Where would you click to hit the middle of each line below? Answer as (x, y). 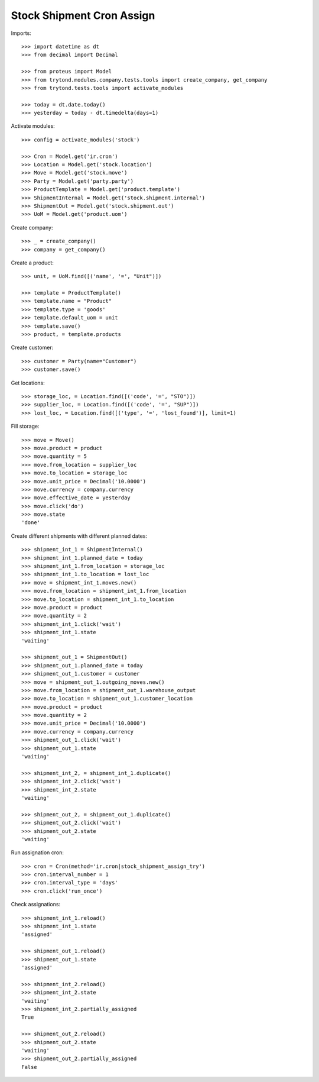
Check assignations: (36, 905)
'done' (31, 523)
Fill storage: (25, 427)
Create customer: (32, 348)
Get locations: (28, 383)
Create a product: (32, 263)
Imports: (21, 33)
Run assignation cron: (38, 852)
